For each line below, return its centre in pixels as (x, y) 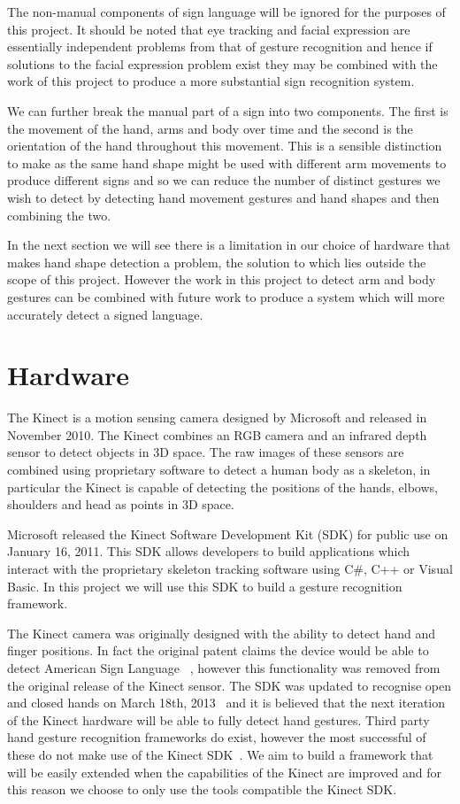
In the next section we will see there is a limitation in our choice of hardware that (229, 245)
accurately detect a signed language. (105, 314)
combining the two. (59, 215)
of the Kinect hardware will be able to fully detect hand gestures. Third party (218, 719)
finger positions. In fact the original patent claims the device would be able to (218, 650)
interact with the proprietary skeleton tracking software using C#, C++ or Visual (230, 568)
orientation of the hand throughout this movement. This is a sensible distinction (225, 146)
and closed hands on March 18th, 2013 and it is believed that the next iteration (226, 703)
